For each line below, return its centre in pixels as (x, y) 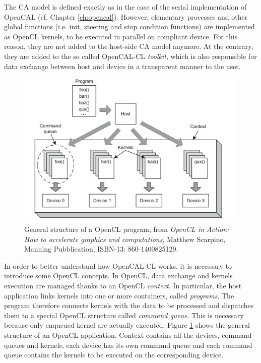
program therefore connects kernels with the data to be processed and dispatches (129, 305)
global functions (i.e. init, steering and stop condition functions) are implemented (129, 26)
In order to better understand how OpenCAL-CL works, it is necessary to (118, 265)
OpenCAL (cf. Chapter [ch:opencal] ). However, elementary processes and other (126, 16)
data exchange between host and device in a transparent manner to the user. (122, 66)
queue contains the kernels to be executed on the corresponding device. (114, 355)
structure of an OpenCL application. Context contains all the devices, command (128, 335)
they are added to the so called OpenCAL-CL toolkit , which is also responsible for (130, 56)
